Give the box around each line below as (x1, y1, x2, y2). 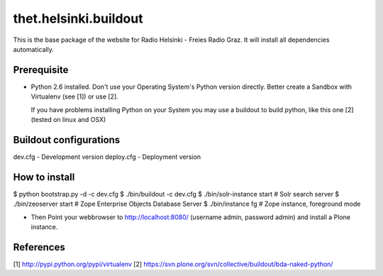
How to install (13, 171, 75, 183)
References (13, 241, 65, 253)
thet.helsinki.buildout (13, 11, 143, 26)
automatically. (13, 45, 55, 53)
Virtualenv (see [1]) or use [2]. (30, 92, 118, 101)
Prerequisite (13, 64, 69, 76)
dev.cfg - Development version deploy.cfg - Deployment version (13, 153, 201, 161)
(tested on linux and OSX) (30, 116, 106, 124)
